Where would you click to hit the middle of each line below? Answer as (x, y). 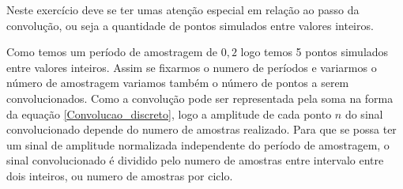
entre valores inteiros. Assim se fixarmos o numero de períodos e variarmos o (192, 67)
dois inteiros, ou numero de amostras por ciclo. (120, 175)
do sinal (364, 113)
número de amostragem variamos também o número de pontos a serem (178, 83)
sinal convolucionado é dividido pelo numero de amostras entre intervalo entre (195, 160)
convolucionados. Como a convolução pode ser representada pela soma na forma (200, 98)
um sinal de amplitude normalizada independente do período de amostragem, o (198, 144)
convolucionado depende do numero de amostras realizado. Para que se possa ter (201, 129)
